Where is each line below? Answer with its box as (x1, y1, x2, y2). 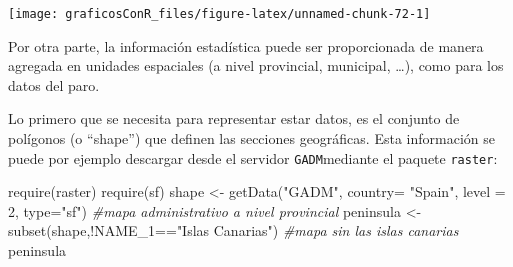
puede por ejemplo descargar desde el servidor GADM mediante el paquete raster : (8, 147, 498, 168)
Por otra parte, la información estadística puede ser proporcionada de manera (8, 35, 484, 56)
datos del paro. (8, 74, 100, 95)
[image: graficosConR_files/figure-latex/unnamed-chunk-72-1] (8, 7, 431, 21)
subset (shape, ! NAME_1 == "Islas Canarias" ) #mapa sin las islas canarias (8, 220, 459, 241)
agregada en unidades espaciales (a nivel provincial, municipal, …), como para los (8, 55, 504, 76)
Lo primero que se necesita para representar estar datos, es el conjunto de (8, 108, 460, 129)
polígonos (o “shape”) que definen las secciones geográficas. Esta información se (8, 128, 495, 149)
